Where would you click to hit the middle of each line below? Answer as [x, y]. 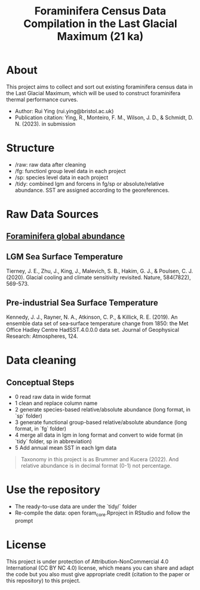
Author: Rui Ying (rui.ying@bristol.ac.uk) [64, 111]
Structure [30, 148]
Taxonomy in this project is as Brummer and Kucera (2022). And [100, 459]
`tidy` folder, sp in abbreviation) [53, 441]
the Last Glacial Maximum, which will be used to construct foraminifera [93, 93]
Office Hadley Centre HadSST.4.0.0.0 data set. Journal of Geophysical [93, 330]
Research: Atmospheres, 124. [42, 336]
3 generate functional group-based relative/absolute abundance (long [101, 422]
